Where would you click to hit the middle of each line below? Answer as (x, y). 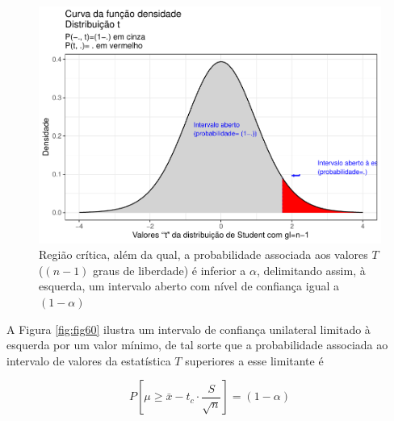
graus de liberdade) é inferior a (170, 270)
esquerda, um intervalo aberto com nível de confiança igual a (189, 286)
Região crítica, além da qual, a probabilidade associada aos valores (203, 254)
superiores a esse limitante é (254, 360)
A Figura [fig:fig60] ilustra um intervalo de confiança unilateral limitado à (189, 329)
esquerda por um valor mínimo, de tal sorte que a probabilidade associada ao (197, 345)
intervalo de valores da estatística (89, 360)
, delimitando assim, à (311, 270)
